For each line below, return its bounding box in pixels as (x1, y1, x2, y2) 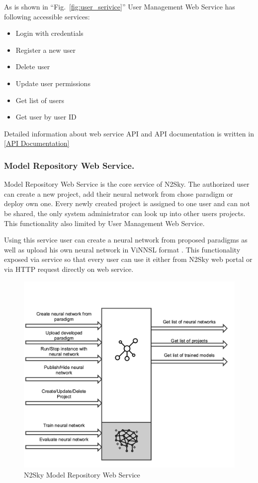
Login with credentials (15, 28, 84, 38)
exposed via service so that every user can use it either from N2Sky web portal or (4, 254, 253, 264)
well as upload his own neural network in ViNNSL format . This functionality (4, 244, 241, 254)
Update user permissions (15, 78, 90, 88)
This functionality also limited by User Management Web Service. (4, 218, 205, 228)
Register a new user (15, 44, 76, 55)
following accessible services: (4, 11, 90, 21)
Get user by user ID (15, 112, 77, 122)
